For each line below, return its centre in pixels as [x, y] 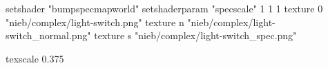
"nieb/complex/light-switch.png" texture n [95, 22]
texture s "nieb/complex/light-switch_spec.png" [195, 35]
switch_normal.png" [48, 35]
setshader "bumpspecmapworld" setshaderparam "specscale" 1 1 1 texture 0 [164, 8]
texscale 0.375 [35, 58]
